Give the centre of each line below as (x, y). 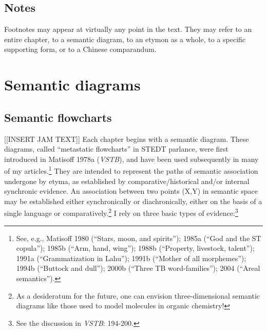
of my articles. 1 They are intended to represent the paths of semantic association (131, 170)
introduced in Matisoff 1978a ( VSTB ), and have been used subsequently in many (131, 159)
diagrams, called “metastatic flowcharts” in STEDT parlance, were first (116, 149)
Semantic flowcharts (58, 117)
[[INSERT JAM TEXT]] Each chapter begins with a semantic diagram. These (127, 139)
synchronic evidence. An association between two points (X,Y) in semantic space (131, 191)
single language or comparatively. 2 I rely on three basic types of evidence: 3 (121, 212)
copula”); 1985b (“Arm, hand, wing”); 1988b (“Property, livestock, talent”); (135, 248)
